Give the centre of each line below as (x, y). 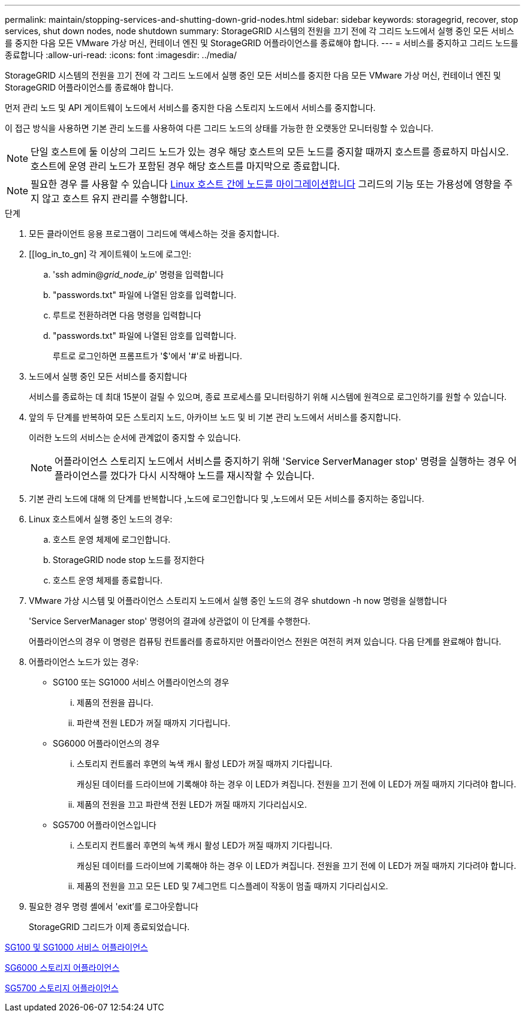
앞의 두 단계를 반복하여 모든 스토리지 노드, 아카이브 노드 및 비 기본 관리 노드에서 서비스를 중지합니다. (215, 417)
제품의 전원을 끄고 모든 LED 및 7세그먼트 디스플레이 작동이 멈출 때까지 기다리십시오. (233, 886)
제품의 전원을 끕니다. (115, 702)
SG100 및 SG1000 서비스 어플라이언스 (76, 947)
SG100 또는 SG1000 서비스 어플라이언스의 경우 (141, 682)
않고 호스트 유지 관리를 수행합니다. (115, 198)
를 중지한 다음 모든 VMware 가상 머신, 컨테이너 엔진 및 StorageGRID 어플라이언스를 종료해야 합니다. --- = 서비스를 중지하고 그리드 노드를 (262, 43)
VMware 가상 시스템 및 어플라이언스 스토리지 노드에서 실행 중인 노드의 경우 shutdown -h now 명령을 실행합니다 (238, 601)
